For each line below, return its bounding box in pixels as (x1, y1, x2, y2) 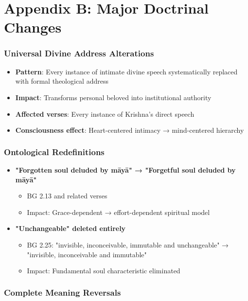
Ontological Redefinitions (4, 145, 105, 158)
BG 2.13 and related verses (27, 191, 107, 201)
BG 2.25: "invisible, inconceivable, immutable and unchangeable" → (27, 239, 229, 249)
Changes (4, 17, 62, 37)
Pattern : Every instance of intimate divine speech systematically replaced (15, 66, 238, 76)
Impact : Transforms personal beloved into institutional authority (15, 92, 212, 102)
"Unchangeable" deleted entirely (15, 223, 126, 233)
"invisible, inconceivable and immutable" (27, 249, 147, 259)
